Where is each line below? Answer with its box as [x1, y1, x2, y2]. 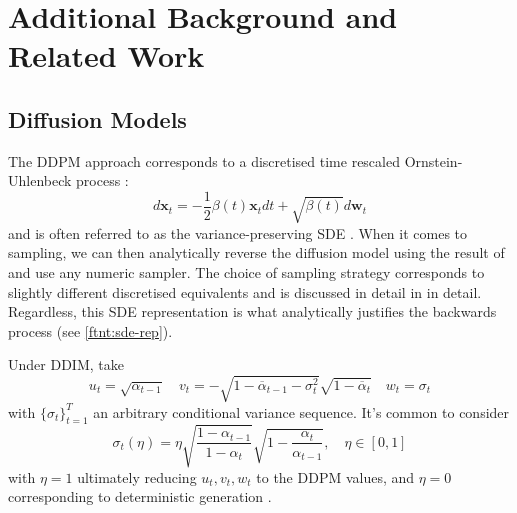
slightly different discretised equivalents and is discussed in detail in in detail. [8, 281, 482, 302]
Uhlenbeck [8, 170, 72, 191]
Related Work [8, 35, 205, 76]
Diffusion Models [8, 103, 187, 134]
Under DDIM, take [8, 354, 124, 375]
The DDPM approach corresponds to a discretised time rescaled [8, 150, 400, 171]
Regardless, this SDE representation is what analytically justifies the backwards [8, 301, 497, 322]
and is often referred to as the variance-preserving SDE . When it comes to [8, 222, 468, 243]
